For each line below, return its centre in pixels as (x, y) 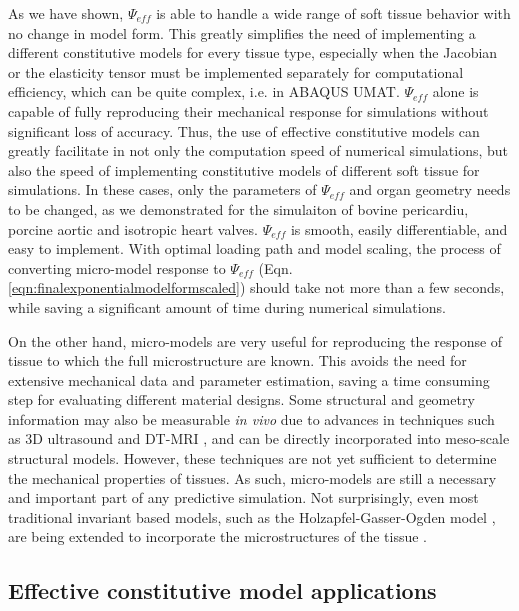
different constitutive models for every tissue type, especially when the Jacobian (253, 52)
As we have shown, (66, 13)
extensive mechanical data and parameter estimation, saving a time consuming (249, 379)
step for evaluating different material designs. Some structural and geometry (241, 399)
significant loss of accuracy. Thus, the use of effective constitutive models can (244, 130)
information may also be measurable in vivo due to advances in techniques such (251, 418)
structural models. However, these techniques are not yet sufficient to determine (252, 458)
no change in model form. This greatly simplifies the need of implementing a (242, 32)
